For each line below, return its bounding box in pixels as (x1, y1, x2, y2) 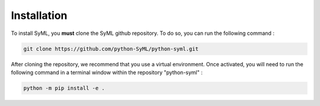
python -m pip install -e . (23, 85, 105, 91)
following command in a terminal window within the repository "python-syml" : (11, 69, 203, 76)
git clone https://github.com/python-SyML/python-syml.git (23, 45, 199, 52)
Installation (11, 9, 68, 22)
